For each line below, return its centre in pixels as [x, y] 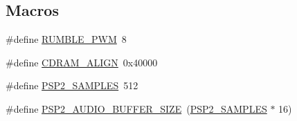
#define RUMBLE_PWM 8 [66, 39]
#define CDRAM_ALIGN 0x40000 [82, 62]
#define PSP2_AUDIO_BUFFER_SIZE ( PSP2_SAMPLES [136, 108]
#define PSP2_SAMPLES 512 [72, 85]
